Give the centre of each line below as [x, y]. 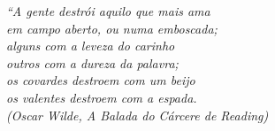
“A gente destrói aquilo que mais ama [108, 11]
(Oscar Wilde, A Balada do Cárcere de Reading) [137, 115]
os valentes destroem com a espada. [102, 97]
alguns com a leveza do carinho [91, 46]
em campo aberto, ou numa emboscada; [112, 28]
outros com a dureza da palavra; [92, 62]
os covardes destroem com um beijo [101, 80]
